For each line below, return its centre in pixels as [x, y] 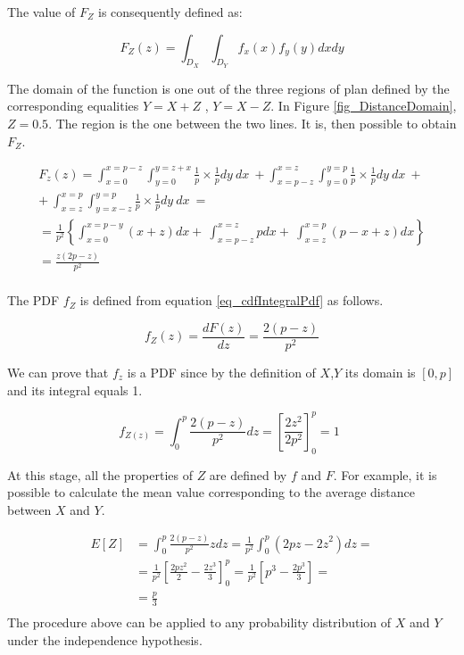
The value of [41, 12]
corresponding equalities [73, 106]
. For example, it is [385, 474]
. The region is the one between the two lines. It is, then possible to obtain [253, 123]
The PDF [33, 300]
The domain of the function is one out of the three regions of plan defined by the [228, 88]
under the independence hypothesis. [105, 639]
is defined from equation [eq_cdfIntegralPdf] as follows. [232, 300]
